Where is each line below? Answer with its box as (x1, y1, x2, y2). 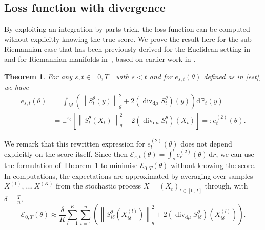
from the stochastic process (56, 180, 141, 191)
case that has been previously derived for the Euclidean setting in (44, 44, 250, 54)
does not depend (180, 138, 232, 149)
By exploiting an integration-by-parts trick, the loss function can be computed (4, 24, 250, 34)
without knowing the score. (171, 160, 256, 171)
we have (4, 81, 29, 92)
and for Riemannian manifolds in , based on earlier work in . (4, 53, 196, 64)
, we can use (216, 148, 254, 159)
